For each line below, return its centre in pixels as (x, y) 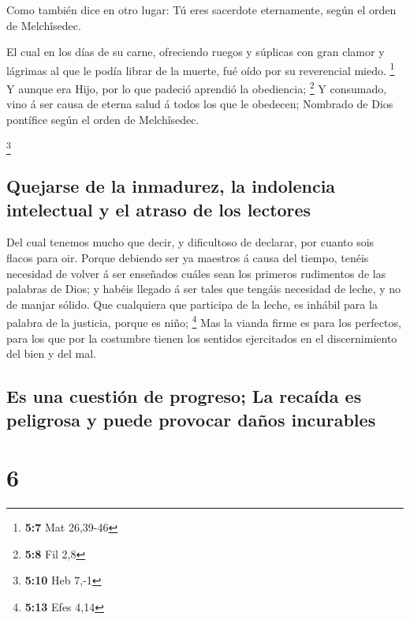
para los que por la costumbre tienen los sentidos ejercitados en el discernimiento (202, 338)
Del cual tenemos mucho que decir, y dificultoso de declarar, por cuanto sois (190, 242)
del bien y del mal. (51, 353)
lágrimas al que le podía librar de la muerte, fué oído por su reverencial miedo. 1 (201, 69)
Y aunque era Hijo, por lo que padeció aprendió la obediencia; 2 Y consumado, (197, 87)
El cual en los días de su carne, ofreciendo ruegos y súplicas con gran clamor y (196, 52)
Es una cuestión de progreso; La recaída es (184, 396)
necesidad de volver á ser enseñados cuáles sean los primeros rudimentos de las (196, 273)
